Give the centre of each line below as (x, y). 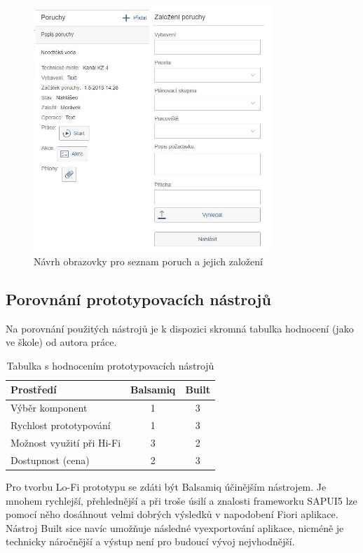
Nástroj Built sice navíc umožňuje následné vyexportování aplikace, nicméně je (175, 527)
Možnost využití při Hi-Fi (66, 442)
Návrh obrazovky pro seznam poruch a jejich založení (148, 261)
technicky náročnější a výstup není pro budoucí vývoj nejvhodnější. (150, 541)
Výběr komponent (49, 408)
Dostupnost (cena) (50, 460)
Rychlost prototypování (61, 425)
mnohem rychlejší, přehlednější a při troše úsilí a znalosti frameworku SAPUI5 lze (181, 500)
